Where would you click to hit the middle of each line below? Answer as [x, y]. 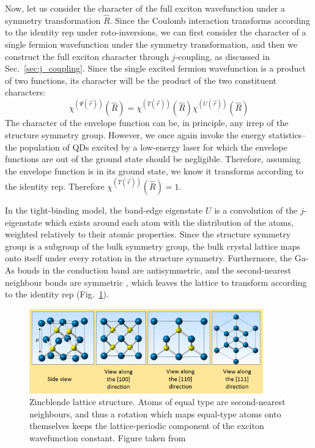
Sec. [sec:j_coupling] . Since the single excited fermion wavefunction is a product [155, 68]
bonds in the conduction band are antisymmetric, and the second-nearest [154, 270]
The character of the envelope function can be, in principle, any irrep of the [147, 123]
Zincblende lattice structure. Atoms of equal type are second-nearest [157, 402]
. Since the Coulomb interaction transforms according [210, 20]
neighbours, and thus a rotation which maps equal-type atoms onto [155, 413]
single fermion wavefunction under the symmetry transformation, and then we [151, 44]
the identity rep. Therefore [55, 186]
